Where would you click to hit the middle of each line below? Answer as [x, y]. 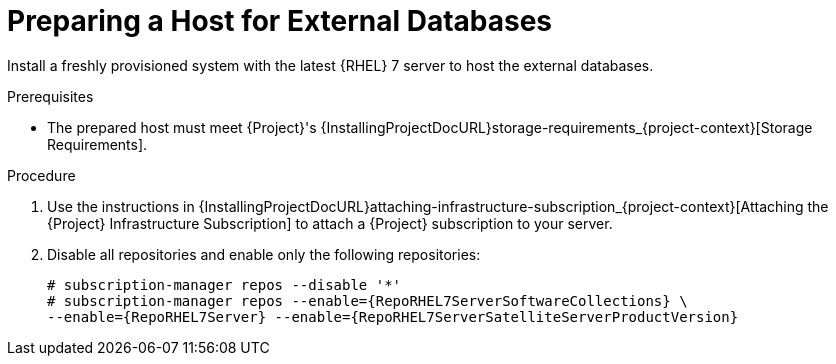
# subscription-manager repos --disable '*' [224, 284]
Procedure [41, 175]
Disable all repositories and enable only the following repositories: [264, 254]
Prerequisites [50, 96]
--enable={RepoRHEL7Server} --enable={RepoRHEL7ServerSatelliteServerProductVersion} [393, 316]
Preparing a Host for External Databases [280, 21]
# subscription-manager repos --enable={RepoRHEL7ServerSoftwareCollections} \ [367, 300]
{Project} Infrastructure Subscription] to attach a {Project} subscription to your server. [330, 223]
